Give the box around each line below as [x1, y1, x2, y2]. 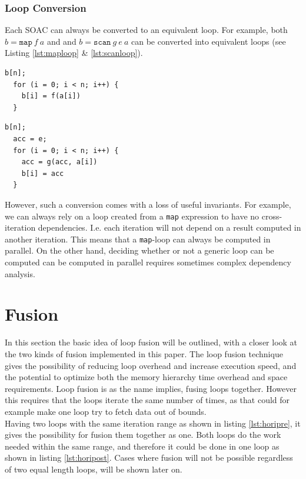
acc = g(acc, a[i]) [21, 158, 98, 167]
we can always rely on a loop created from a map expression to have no [5, 209, 260, 222]
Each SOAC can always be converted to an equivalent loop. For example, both [5, 24, 288, 36]
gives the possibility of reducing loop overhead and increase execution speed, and [5, 359, 297, 371]
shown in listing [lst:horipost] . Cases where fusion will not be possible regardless [5, 451, 293, 464]
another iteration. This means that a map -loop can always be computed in [5, 232, 271, 245]
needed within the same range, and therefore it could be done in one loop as [5, 440, 280, 452]
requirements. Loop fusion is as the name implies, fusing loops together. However [5, 382, 297, 394]
